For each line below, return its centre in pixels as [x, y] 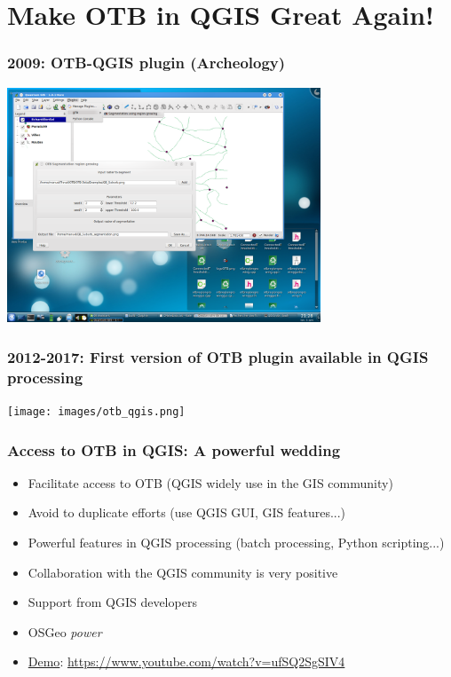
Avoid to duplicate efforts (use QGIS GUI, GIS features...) [187, 512]
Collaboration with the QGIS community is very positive [183, 572]
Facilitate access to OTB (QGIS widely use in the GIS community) [210, 482]
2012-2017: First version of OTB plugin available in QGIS [218, 356]
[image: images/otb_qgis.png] [96, 411]
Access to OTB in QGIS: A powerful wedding [174, 449]
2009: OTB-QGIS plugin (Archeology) [146, 63]
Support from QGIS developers [112, 602]
